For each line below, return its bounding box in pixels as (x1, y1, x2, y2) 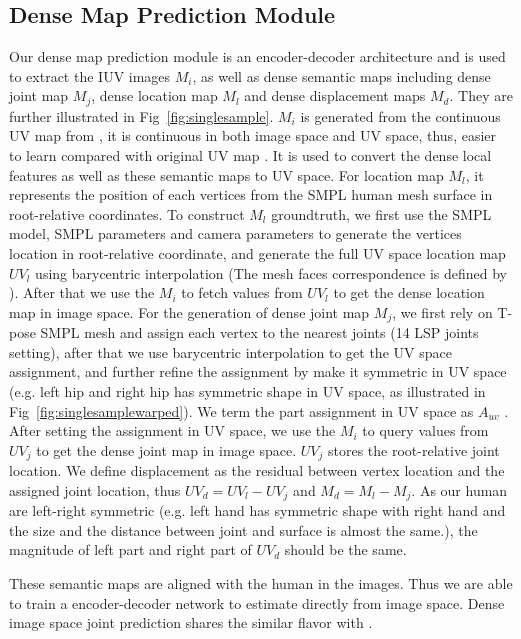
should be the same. (284, 539, 407, 560)
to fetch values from (181, 282, 303, 303)
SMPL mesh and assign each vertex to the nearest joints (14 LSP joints (40, 322, 479, 343)
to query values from (362, 420, 489, 441)
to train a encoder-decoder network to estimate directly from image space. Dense (9, 592, 505, 613)
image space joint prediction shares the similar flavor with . (9, 612, 373, 633)
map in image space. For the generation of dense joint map (9, 301, 370, 322)
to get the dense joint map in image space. (36, 439, 297, 460)
